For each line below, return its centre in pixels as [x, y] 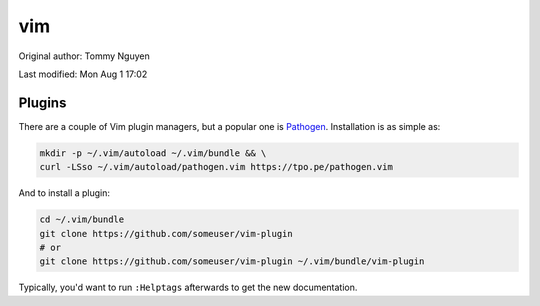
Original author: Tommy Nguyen [84, 56]
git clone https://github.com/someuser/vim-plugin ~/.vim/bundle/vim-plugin [232, 261]
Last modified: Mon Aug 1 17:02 [83, 74]
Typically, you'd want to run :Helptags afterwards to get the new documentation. [188, 287]
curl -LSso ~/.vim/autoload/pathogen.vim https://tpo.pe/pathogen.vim [216, 167]
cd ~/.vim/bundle [82, 219]
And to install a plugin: [64, 193]
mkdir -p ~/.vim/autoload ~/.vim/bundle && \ [153, 153]
